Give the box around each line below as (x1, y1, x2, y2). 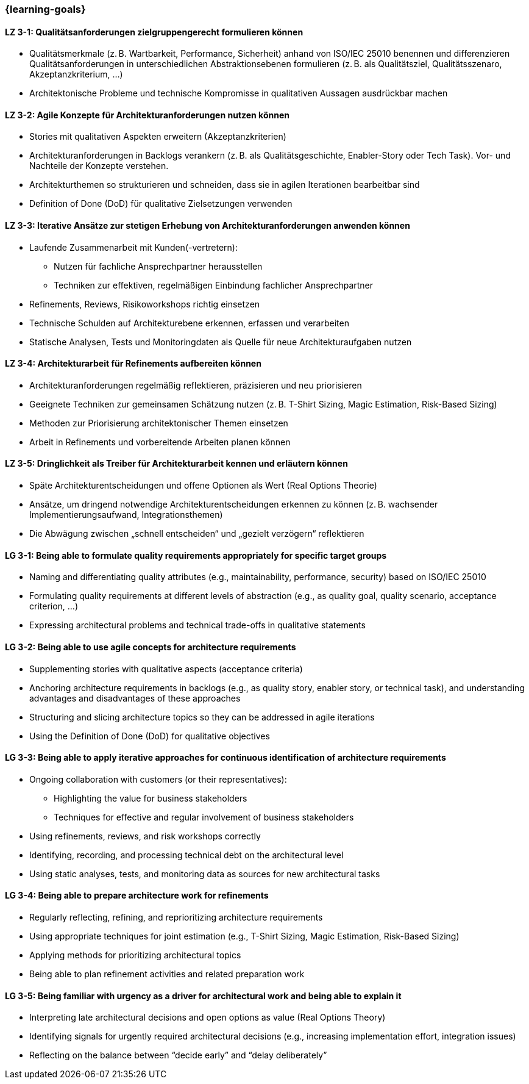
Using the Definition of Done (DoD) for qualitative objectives (29, 730, 270, 741)
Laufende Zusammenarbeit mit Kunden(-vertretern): (29, 242, 238, 253)
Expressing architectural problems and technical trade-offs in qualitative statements (29, 620, 366, 631)
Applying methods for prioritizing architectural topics (29, 949, 241, 960)
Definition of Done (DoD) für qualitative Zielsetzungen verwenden (29, 198, 293, 209)
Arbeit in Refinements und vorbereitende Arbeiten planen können (29, 436, 291, 447)
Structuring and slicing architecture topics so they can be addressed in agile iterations (29, 711, 375, 722)
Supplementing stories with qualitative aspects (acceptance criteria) (29, 663, 303, 674)
